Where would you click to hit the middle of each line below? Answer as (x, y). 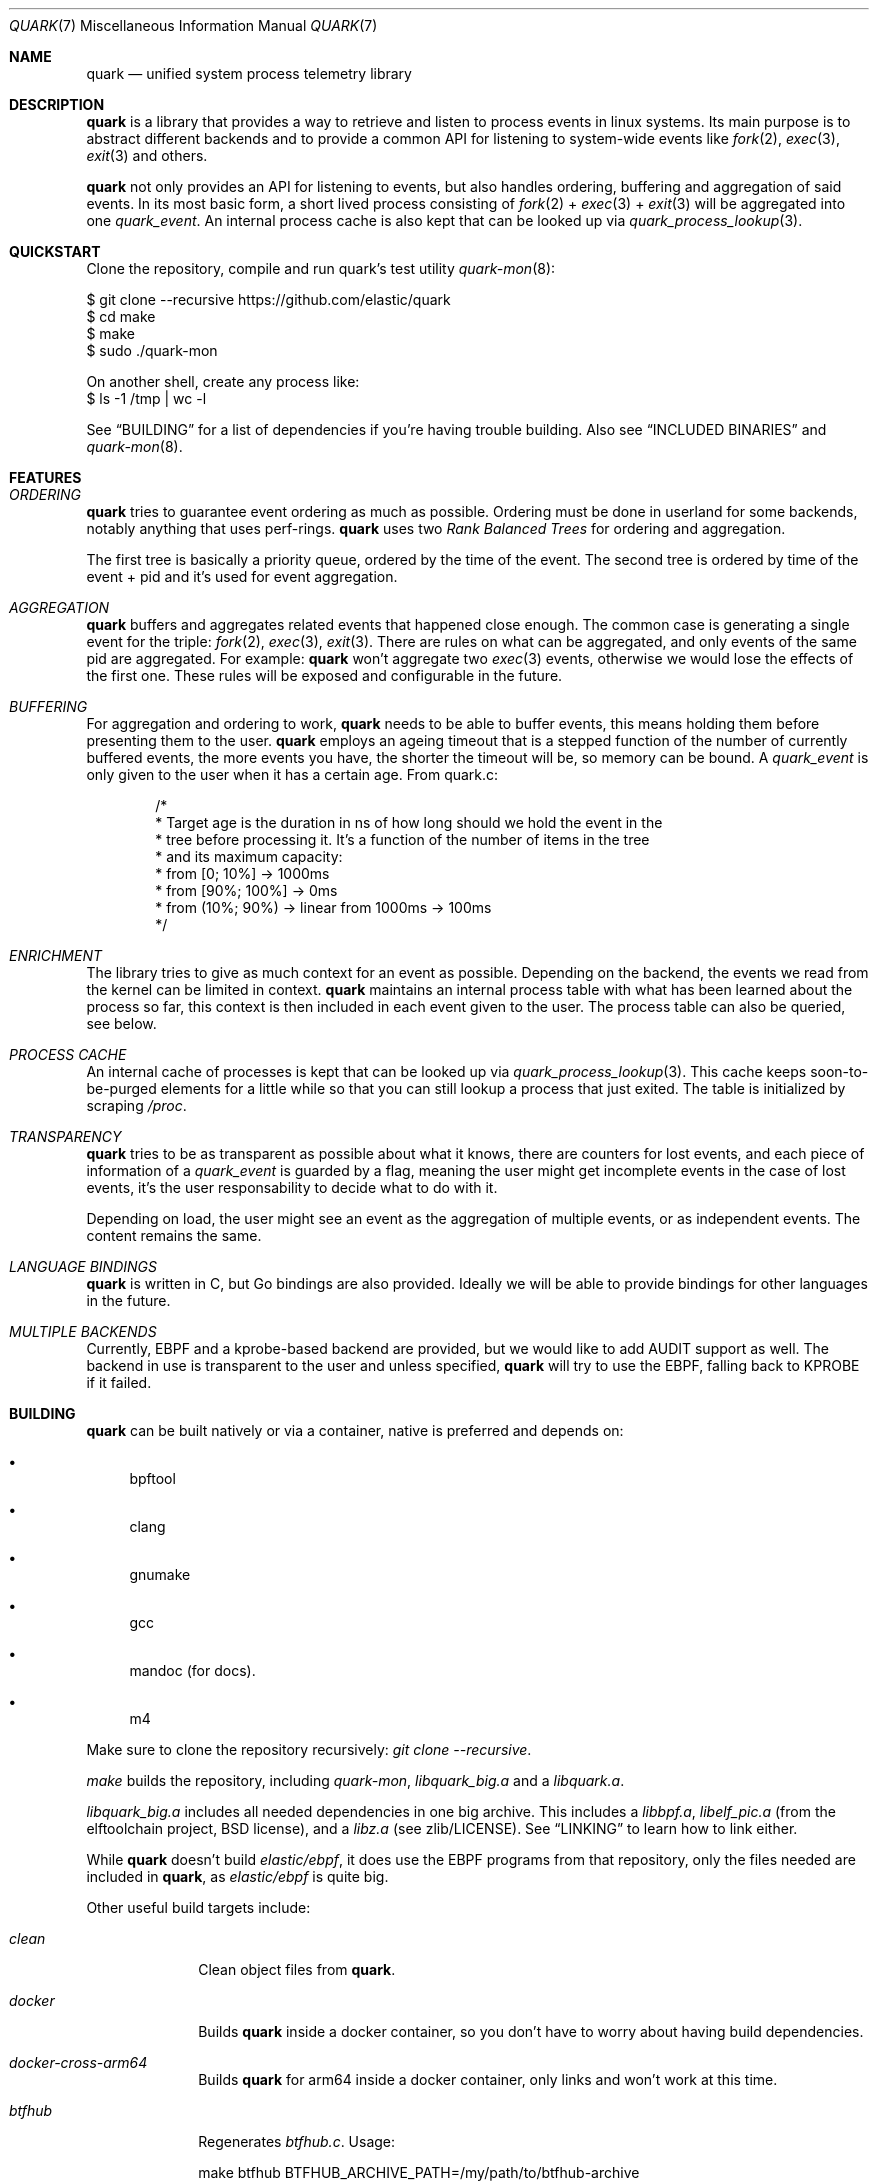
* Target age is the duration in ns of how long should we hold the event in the (409, 822)
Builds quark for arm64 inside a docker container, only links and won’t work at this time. (488, 2079)
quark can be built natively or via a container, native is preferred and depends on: (355, 1430)
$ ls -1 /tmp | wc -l (146, 398)
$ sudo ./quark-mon (152, 350)
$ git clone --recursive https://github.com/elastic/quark (268, 299)
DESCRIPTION (57, 104)
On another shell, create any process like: (223, 381)
